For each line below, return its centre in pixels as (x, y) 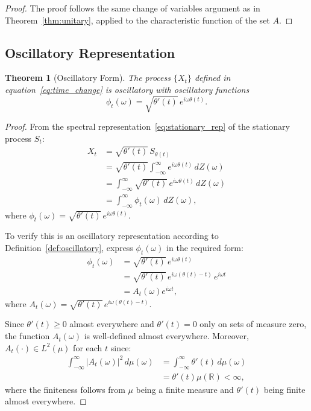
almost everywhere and (112, 324)
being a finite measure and (185, 389)
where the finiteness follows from (65, 389)
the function (27, 336)
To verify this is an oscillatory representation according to (112, 236)
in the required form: (205, 248)
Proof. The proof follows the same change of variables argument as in (133, 8)
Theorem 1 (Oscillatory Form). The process (88, 78)
